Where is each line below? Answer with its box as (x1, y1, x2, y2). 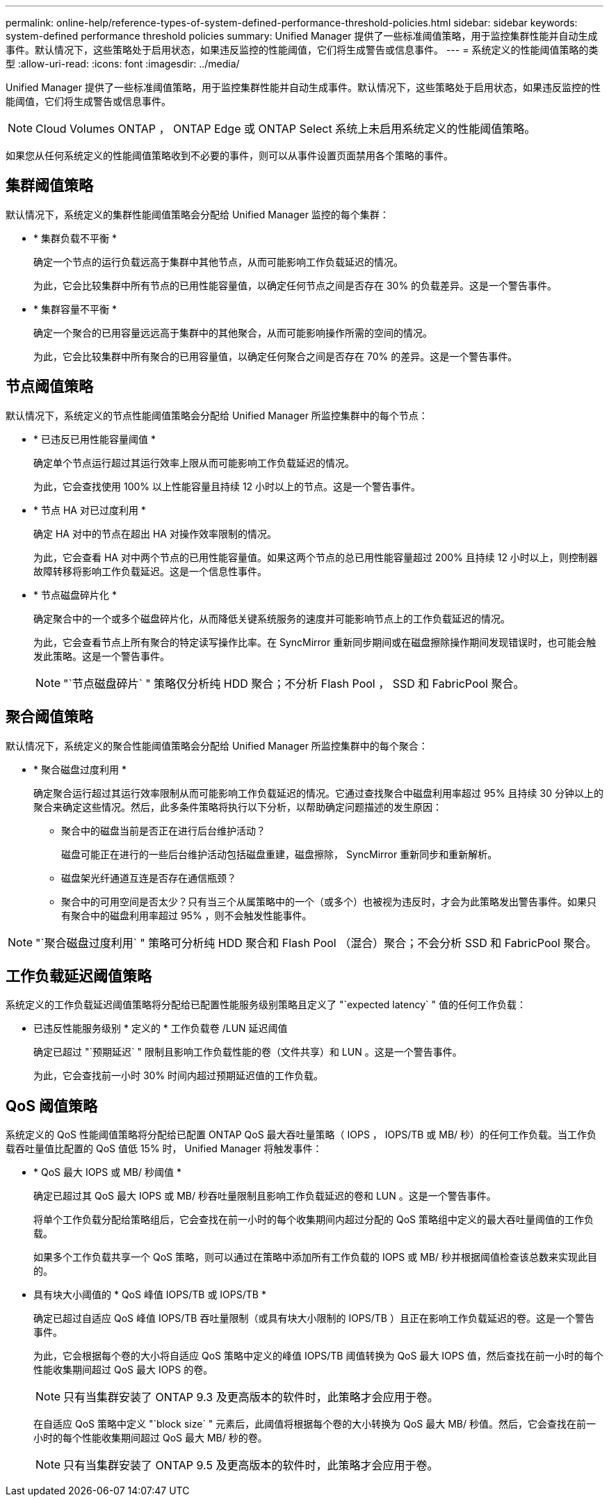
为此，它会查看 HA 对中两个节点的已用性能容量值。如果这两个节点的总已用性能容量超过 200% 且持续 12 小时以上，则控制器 (33, 551, 598, 563)
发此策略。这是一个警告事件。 (33, 649, 170, 662)
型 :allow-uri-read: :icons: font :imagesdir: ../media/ (6, 58, 240, 70)
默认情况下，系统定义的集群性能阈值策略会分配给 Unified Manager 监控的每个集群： (6, 208, 389, 220)
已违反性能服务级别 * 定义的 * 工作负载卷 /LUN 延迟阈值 (33, 1022, 288, 1035)
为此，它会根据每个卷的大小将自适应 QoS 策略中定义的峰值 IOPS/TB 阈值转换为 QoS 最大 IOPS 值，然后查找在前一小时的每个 (33, 1350, 603, 1362)
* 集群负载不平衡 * (33, 232, 117, 244)
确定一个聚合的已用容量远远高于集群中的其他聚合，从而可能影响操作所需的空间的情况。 (33, 326, 432, 339)
